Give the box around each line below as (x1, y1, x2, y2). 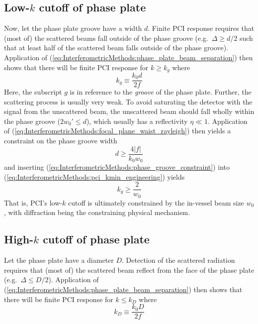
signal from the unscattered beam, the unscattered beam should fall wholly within (4, 106, 255, 116)
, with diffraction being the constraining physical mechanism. (4, 207, 190, 217)
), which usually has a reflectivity (86, 115, 188, 126)
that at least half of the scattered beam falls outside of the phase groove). (4, 42, 229, 53)
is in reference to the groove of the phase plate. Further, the (70, 87, 252, 97)
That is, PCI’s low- (4, 197, 62, 208)
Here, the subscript (4, 87, 62, 97)
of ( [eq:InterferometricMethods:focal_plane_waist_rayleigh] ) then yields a (4, 125, 231, 136)
